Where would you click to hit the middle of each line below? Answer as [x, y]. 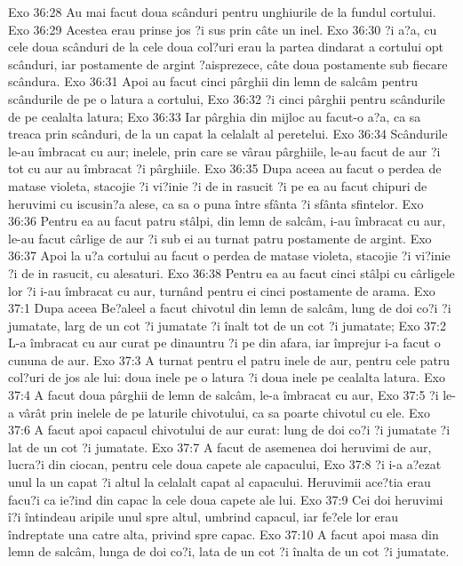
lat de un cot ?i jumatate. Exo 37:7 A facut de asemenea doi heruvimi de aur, [220, 446]
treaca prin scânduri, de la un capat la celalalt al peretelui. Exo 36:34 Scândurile [228, 134]
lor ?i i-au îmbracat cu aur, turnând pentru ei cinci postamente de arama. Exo [222, 290]
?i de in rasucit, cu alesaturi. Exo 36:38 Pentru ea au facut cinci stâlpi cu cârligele [231, 272]
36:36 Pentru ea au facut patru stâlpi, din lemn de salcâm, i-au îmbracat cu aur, [227, 221]
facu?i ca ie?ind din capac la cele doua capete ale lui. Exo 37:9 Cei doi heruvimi [226, 499]
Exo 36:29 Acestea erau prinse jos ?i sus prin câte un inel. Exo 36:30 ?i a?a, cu [223, 29]
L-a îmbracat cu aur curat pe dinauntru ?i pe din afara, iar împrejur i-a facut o [224, 343]
